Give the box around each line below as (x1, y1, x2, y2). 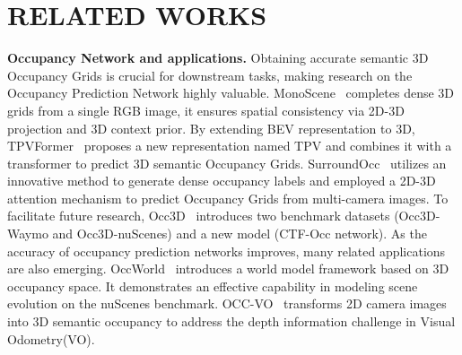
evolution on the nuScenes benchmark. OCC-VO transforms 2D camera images (7, 294, 447, 313)
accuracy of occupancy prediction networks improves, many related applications (7, 241, 446, 260)
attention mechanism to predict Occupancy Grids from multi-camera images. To (7, 188, 449, 207)
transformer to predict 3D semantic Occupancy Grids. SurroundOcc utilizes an (7, 153, 447, 172)
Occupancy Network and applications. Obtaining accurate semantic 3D (7, 48, 429, 67)
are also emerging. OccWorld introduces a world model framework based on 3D (7, 259, 449, 278)
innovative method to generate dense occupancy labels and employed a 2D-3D (7, 171, 436, 190)
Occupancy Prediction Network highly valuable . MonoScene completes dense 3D (7, 83, 455, 102)
